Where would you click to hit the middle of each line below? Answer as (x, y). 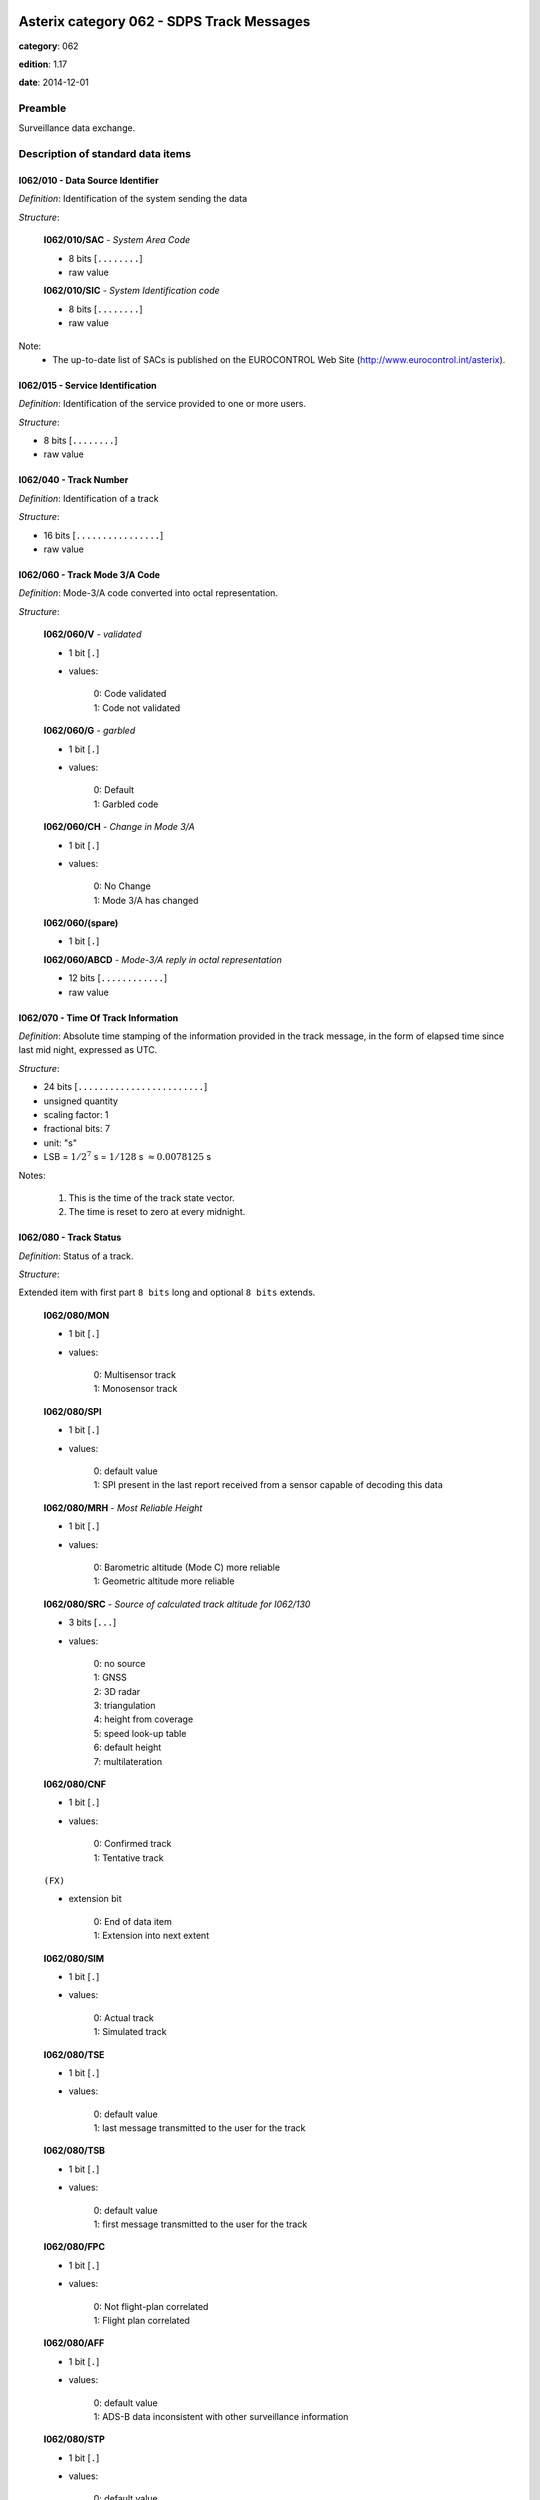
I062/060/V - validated (92, 634)
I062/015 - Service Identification (87, 385)
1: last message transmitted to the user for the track (199, 2128)
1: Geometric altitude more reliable (164, 1581)
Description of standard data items (105, 154)
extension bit (95, 1899)
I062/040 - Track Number (73, 480)
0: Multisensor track (135, 1375)
